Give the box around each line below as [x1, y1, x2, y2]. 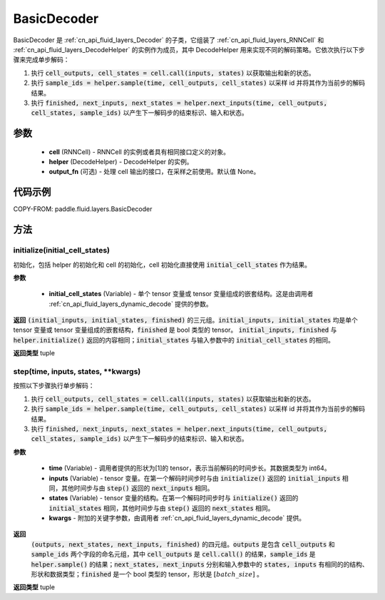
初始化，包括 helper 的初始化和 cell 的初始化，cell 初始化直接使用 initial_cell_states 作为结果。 [13, 260, 312, 269]
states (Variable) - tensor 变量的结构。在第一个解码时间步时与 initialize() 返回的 [48, 494, 299, 502]
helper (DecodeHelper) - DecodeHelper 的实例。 [48, 158, 193, 166]
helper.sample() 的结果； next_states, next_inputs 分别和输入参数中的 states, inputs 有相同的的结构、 [31, 560, 369, 569]
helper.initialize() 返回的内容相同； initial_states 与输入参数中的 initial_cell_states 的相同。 [13, 335, 335, 344]
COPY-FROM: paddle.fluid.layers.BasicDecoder [13, 205, 153, 213]
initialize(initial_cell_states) [13, 245, 111, 255]
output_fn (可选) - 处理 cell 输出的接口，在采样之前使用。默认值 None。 [48, 168, 260, 176]
